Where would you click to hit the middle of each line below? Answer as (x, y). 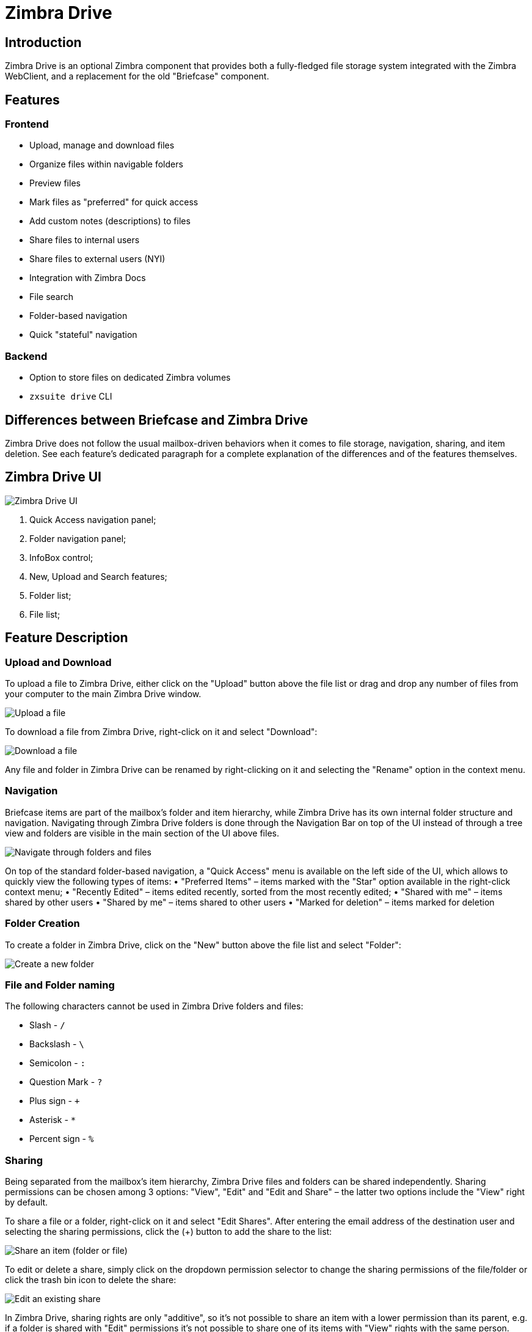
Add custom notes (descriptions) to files (110, 221)
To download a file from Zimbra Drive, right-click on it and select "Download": (161, 732)
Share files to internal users (85, 240)
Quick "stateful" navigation (83, 335)
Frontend (27, 124)
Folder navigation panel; (78, 538)
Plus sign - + (55, 1101)
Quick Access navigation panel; (93, 519)
